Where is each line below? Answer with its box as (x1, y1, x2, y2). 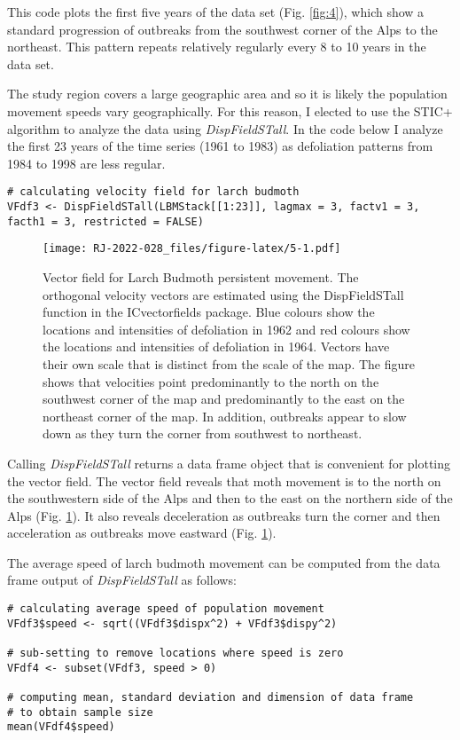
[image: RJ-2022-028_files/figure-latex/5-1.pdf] (43, 242, 341, 256)
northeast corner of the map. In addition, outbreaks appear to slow (43, 406, 407, 425)
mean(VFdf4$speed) (7, 720, 115, 734)
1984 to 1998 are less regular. (7, 154, 166, 172)
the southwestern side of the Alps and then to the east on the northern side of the (7, 489, 453, 508)
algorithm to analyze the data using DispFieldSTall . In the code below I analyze (7, 119, 443, 138)
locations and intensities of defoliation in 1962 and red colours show (43, 319, 410, 338)
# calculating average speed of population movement (7, 602, 324, 616)
